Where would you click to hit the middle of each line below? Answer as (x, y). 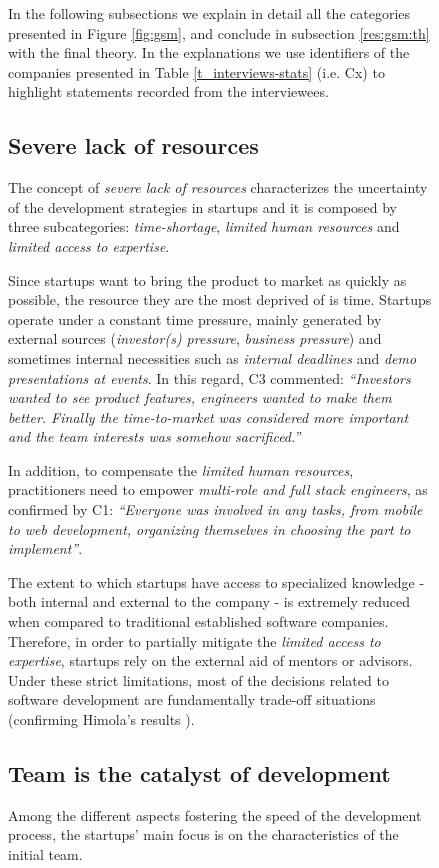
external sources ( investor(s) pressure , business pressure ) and (195, 338)
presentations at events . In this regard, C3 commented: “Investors (209, 377)
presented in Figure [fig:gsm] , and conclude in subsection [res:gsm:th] (219, 32)
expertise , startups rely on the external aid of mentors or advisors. (210, 660)
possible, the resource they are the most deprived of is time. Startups (220, 299)
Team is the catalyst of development (199, 773)
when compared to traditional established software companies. (198, 621)
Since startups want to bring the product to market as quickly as (207, 279)
